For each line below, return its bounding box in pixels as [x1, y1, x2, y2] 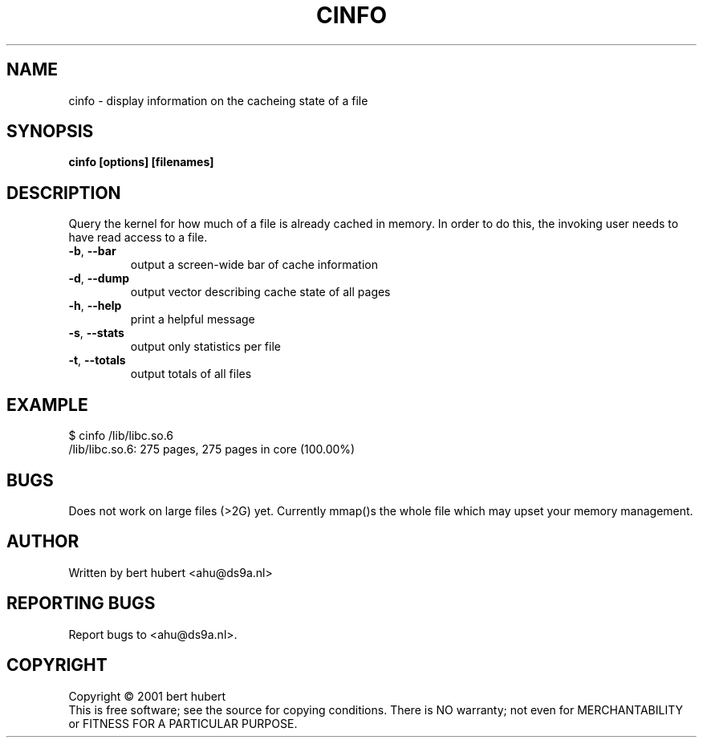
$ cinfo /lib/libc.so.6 [68, 429, 174, 443]
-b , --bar [68, 244, 116, 258]
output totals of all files [130, 367, 252, 381]
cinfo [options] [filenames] [68, 155, 214, 169]
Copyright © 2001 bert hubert [68, 689, 226, 703]
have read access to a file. [68, 230, 208, 245]
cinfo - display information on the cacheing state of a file [68, 93, 368, 108]
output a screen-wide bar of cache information [130, 258, 378, 272]
